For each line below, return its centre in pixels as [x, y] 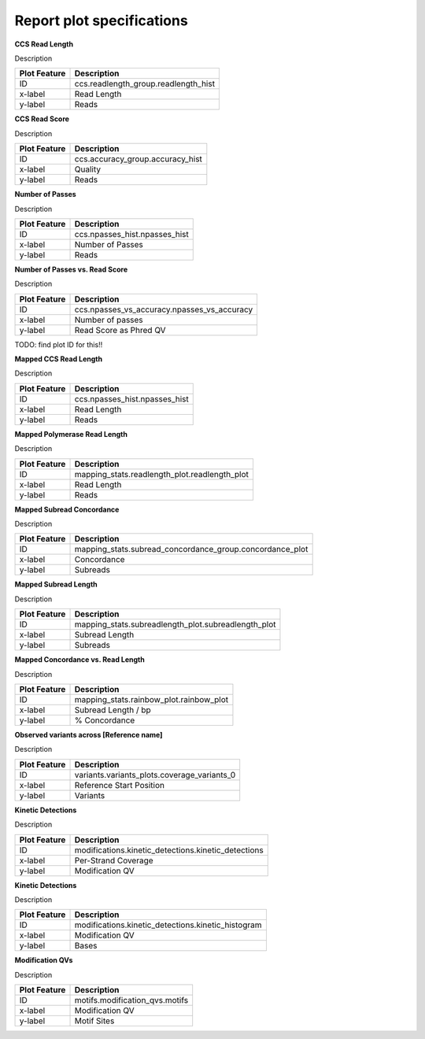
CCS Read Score [42, 119]
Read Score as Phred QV [120, 330]
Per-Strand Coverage [114, 860]
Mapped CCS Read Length [58, 359]
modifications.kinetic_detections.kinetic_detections [169, 850]
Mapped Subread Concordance [67, 509]
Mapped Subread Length [56, 584]
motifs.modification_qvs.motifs [131, 1000]
